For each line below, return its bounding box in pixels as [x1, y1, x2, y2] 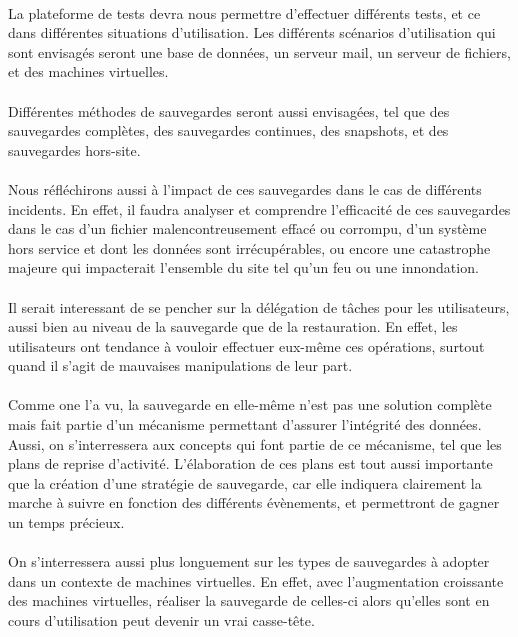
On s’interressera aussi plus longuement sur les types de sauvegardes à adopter [8, 551, 490, 572]
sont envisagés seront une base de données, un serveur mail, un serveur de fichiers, [8, 41, 511, 62]
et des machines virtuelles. [8, 61, 169, 82]
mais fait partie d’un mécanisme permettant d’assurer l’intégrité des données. [8, 414, 482, 435]
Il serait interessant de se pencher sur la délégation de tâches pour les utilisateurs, [8, 296, 510, 317]
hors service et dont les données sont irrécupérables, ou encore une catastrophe [8, 237, 491, 258]
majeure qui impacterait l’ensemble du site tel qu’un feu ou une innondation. [8, 257, 479, 278]
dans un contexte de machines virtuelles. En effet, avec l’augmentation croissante [8, 570, 504, 591]
